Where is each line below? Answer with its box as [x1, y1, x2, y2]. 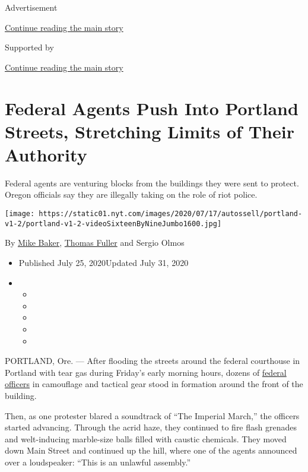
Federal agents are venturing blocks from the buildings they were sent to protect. [5, 176, 299, 189]
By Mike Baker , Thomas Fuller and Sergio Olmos [5, 236, 185, 249]
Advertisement [5, 1, 58, 13]
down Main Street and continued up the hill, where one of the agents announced [5, 444, 297, 457]
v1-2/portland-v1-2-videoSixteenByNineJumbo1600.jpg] [5, 219, 222, 228]
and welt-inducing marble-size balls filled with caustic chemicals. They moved [5, 432, 287, 445]
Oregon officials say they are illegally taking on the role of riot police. [5, 188, 258, 201]
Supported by [5, 41, 54, 53]
